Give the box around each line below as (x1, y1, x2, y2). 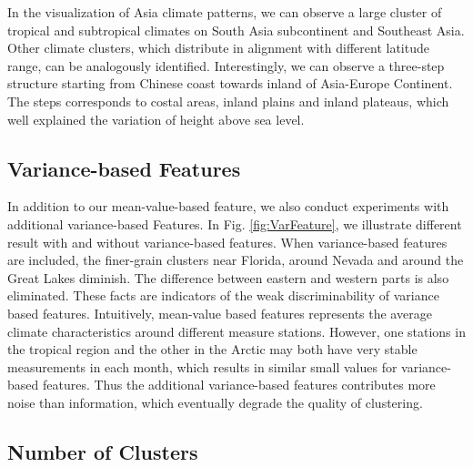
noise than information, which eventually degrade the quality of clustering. (7, 392, 423, 411)
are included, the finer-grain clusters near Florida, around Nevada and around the (7, 250, 464, 269)
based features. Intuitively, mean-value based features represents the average (7, 303, 432, 322)
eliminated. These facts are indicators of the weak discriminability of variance (7, 286, 439, 305)
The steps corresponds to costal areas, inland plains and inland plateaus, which (7, 91, 449, 110)
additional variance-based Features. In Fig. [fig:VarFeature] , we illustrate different (7, 214, 462, 233)
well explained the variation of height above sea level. (7, 109, 305, 128)
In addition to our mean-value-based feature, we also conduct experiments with (7, 197, 449, 216)
